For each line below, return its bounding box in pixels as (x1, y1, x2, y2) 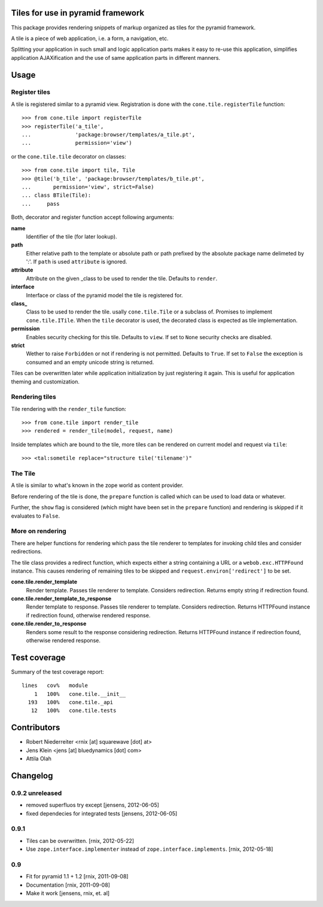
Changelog (11, 771, 53, 781)
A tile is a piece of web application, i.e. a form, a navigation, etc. (11, 35, 169, 42)
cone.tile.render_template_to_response (11, 595, 112, 602)
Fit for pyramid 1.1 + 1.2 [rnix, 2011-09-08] (26, 873, 129, 880)
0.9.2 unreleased (11, 789, 62, 797)
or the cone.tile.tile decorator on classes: (11, 153, 127, 160)
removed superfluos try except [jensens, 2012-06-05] (26, 802, 160, 809)
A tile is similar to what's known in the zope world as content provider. (11, 482, 184, 489)
